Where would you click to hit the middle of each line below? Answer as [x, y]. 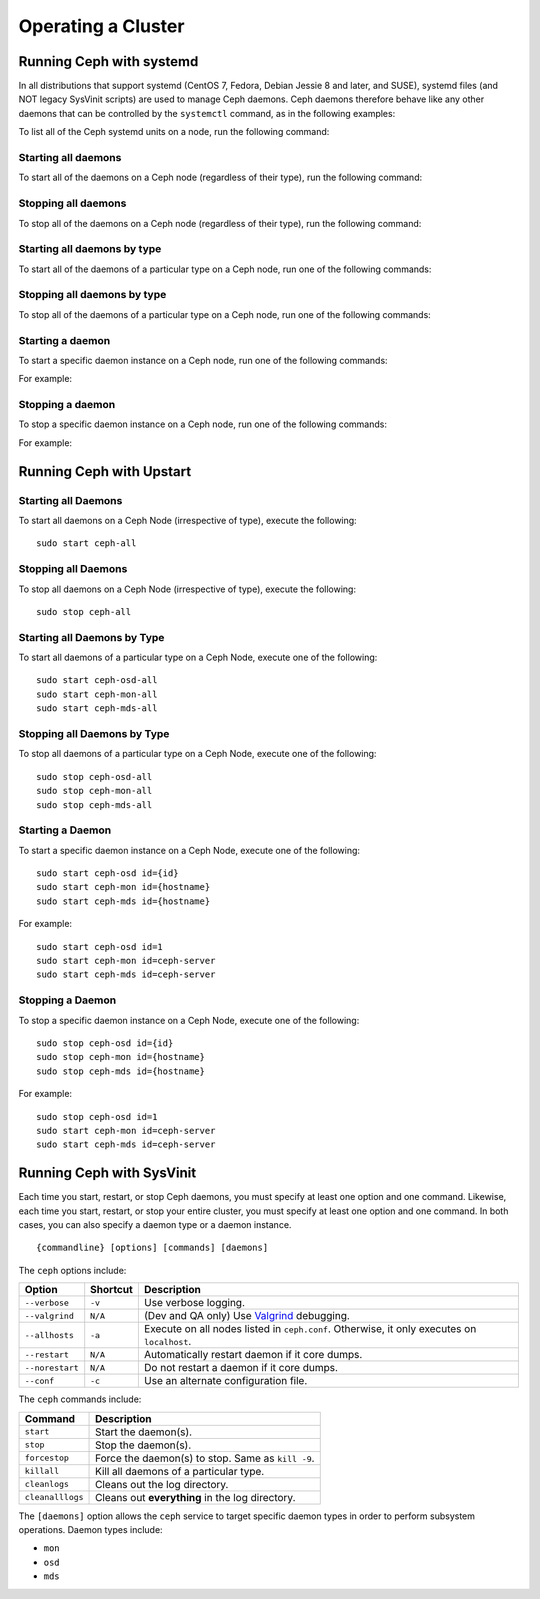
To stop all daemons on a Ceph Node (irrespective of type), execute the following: [187, 589]
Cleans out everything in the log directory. [195, 1497]
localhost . [167, 1342]
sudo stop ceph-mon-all [94, 791]
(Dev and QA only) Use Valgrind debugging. [246, 1316]
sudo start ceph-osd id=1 [100, 946]
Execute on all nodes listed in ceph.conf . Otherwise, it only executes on [310, 1329]
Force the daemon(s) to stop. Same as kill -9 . [205, 1458]
